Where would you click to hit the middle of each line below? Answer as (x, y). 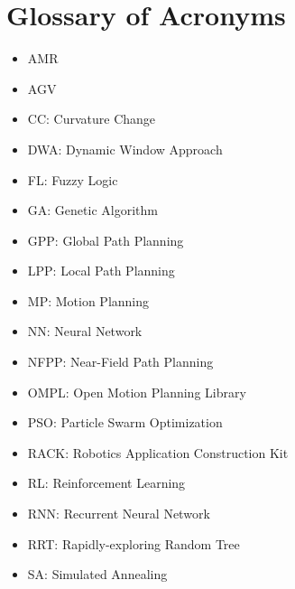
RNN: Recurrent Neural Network (119, 514)
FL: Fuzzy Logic (73, 179)
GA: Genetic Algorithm (92, 210)
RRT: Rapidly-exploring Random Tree (134, 543)
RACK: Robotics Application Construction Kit (158, 452)
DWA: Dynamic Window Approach (125, 149)
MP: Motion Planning (88, 300)
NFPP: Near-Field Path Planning (120, 362)
